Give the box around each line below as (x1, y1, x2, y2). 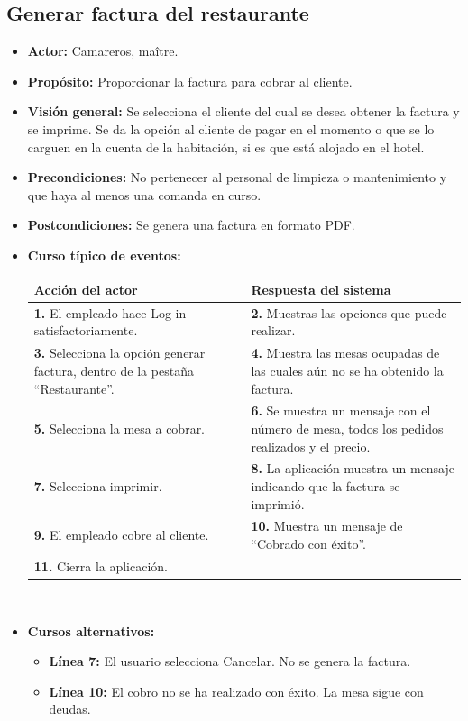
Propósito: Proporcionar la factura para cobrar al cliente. (27, 71, 353, 90)
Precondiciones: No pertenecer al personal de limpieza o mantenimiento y (27, 168, 447, 187)
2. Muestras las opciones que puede (251, 303, 447, 322)
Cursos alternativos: (27, 621, 155, 640)
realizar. (251, 321, 296, 340)
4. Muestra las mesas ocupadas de (251, 343, 440, 362)
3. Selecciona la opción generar (33, 343, 206, 362)
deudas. (49, 699, 91, 718)
